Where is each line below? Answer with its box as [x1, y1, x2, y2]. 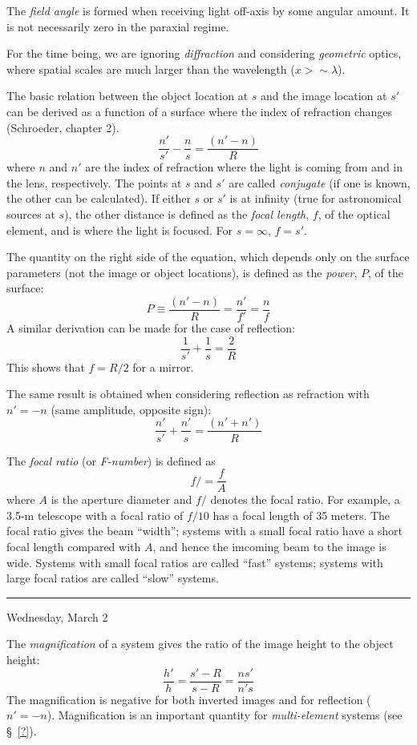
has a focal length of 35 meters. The [213, 506, 391, 523]
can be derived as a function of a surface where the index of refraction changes [6, 103, 393, 119]
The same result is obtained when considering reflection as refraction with [6, 385, 370, 402]
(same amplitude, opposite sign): [51, 401, 212, 417]
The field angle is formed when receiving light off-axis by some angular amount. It [6, 2, 410, 18]
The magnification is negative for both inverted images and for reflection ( [6, 691, 371, 707]
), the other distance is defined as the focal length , [64, 206, 310, 222]
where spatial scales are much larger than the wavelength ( [6, 60, 295, 77]
